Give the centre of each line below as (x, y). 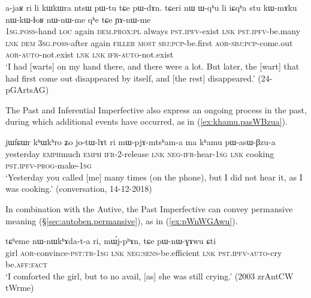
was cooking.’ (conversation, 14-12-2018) (79, 189)
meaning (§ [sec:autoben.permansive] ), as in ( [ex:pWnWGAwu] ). (122, 220)
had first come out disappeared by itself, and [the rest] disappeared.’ (130, 78)
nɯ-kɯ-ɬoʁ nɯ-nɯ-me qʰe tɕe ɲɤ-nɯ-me (78, 19)
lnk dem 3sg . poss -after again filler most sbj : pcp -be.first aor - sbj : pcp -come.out (149, 42)
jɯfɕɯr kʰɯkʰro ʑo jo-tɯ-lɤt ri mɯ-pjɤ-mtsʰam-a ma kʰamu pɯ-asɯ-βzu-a (141, 141)
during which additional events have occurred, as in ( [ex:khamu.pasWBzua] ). (147, 121)
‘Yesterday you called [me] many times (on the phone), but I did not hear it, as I (154, 177)
